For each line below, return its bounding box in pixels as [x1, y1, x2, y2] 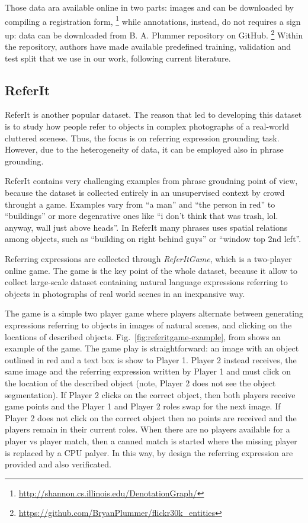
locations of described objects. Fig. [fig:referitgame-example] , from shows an [5, 330, 281, 343]
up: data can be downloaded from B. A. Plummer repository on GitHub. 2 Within [5, 27, 303, 41]
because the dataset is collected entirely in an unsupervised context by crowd [5, 186, 285, 199]
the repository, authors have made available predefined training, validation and [5, 40, 291, 53]
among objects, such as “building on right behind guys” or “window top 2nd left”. [5, 233, 301, 245]
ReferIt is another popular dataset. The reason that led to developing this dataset [5, 108, 302, 121]
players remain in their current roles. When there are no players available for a [5, 423, 290, 435]
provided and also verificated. [5, 458, 111, 470]
